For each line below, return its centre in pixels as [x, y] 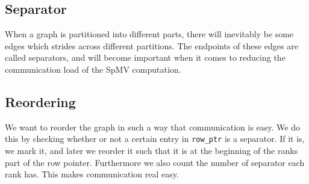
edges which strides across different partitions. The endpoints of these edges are [151, 45]
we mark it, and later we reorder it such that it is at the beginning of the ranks [151, 151]
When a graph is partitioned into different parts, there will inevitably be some [149, 34]
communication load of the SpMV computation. [93, 69]
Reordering [40, 101]
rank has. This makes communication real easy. [92, 174]
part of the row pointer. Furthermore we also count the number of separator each [155, 162]
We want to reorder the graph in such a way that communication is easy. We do [152, 127]
